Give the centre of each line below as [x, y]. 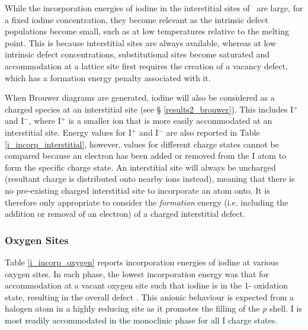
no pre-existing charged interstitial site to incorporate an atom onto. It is [137, 190]
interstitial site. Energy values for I [68, 132]
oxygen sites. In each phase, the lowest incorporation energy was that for [137, 273]
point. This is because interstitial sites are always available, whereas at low [141, 42]
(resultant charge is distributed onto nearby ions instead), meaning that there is [150, 179]
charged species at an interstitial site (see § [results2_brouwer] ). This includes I [149, 109]
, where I [45, 121]
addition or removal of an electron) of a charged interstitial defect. [125, 214]
